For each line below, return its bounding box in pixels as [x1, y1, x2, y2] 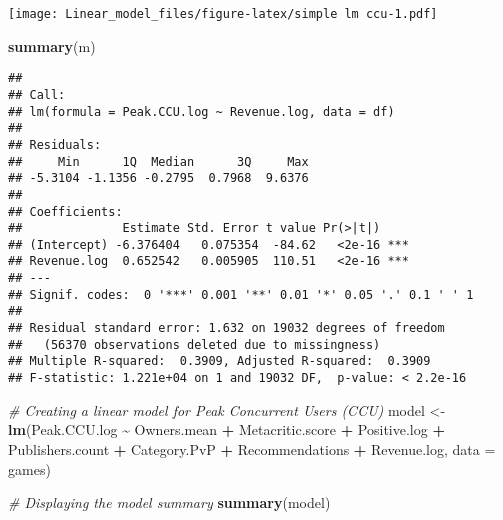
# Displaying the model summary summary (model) [8, 492, 331, 513]
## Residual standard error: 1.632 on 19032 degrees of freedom [8, 321, 445, 336]
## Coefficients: [8, 204, 123, 219]
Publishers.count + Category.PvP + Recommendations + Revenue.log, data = [8, 438, 496, 459]
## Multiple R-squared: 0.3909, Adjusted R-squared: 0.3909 [8, 354, 431, 369]
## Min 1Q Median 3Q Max [8, 154, 309, 169]
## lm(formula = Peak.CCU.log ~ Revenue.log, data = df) [8, 104, 395, 119]
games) [8, 458, 51, 479]
